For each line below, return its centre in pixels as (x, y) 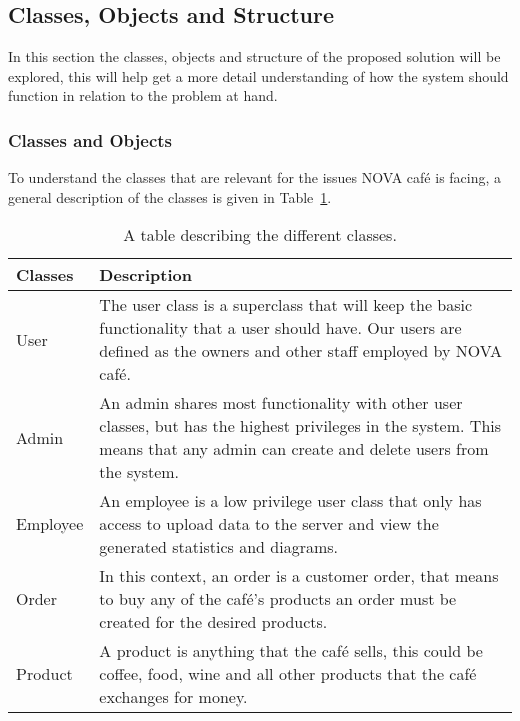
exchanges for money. (173, 697)
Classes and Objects (90, 139)
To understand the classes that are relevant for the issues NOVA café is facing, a (255, 177)
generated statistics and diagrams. (219, 547)
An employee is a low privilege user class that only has (290, 501)
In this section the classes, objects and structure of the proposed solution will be (254, 56)
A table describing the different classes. (260, 235)
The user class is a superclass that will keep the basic (286, 305)
